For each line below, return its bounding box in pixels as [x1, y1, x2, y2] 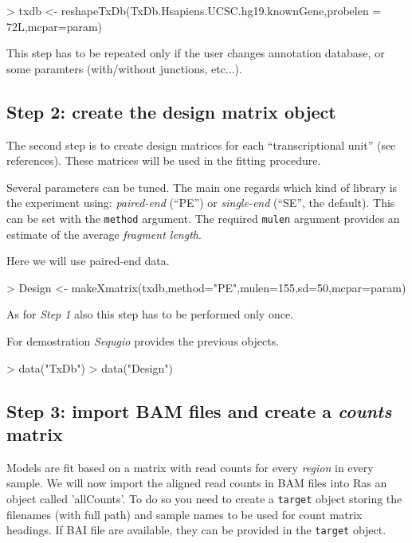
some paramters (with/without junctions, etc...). [6, 60, 242, 76]
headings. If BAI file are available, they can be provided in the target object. [6, 522, 386, 538]
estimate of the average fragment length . [6, 225, 202, 242]
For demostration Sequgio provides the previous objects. [6, 332, 280, 349]
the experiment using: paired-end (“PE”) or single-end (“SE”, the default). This [6, 194, 395, 211]
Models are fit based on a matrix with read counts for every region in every [6, 459, 374, 475]
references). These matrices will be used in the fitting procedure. [6, 152, 321, 169]
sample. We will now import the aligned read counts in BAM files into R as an [6, 475, 387, 491]
